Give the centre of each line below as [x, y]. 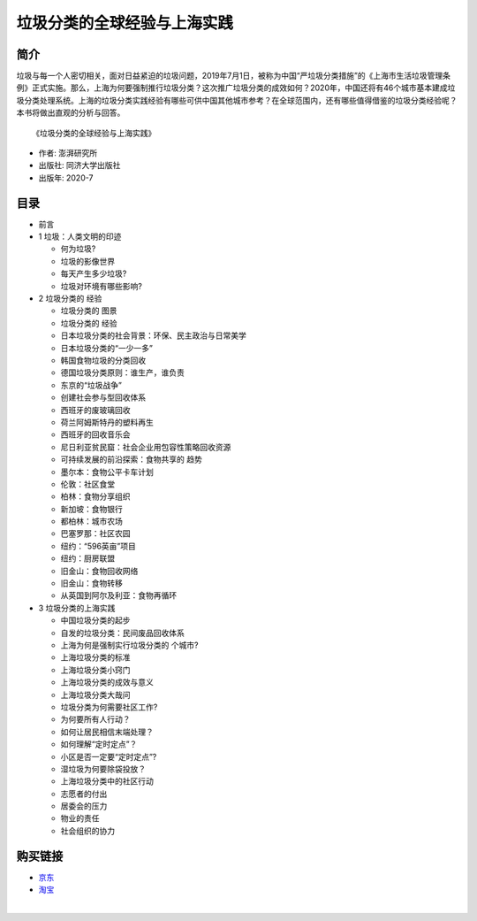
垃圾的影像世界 [87, 261]
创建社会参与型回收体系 [103, 397]
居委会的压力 [84, 806]
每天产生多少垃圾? [94, 273]
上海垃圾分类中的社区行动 [107, 781]
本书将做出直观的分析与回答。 [71, 113]
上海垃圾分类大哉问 [95, 695]
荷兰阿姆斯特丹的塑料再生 [107, 422]
